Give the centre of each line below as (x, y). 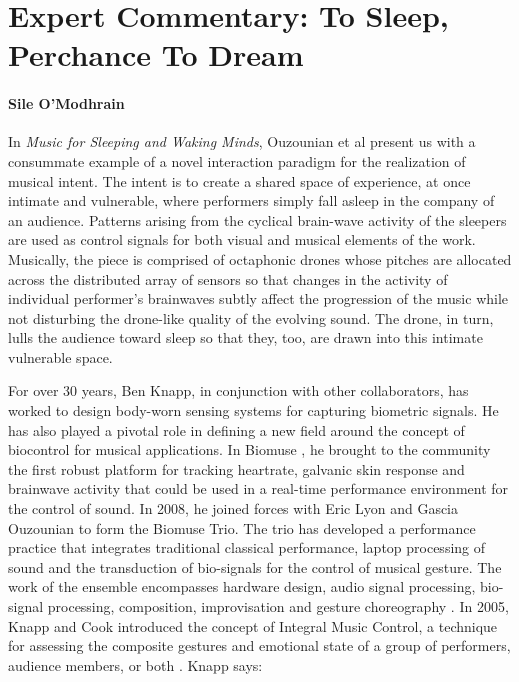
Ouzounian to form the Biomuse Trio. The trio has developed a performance (242, 527)
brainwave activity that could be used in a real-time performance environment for (258, 488)
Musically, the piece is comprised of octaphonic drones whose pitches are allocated (260, 258)
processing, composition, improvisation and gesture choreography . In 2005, (278, 606)
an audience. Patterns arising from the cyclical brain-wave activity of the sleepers (257, 219)
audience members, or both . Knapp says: (135, 664)
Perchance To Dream (156, 54)
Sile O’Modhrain (66, 103)
